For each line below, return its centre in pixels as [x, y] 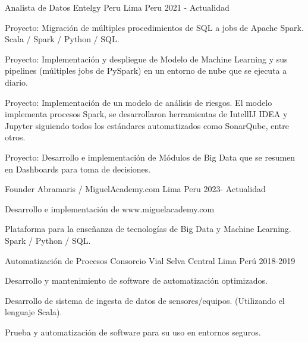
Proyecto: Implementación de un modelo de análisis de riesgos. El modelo [139, 102]
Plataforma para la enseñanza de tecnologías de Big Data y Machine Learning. [148, 229]
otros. [15, 137]
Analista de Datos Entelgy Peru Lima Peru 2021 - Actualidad [117, 7]
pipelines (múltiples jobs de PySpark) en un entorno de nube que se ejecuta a [146, 70]
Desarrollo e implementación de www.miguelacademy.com [110, 208]
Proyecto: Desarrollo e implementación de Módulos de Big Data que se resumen [150, 157]
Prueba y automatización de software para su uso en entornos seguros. [133, 332]
